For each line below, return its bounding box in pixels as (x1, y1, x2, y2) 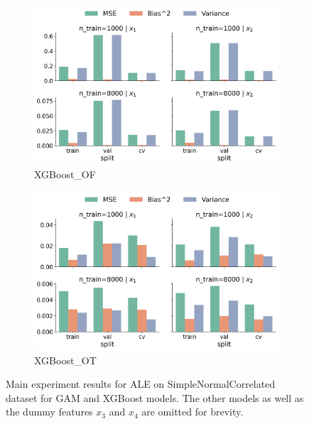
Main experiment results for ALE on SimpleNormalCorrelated (6, 376, 276, 391)
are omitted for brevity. (141, 404, 244, 419)
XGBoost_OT (34, 352, 97, 367)
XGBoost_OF (34, 166, 96, 181)
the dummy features (6, 404, 93, 419)
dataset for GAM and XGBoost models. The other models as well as (6, 390, 304, 405)
